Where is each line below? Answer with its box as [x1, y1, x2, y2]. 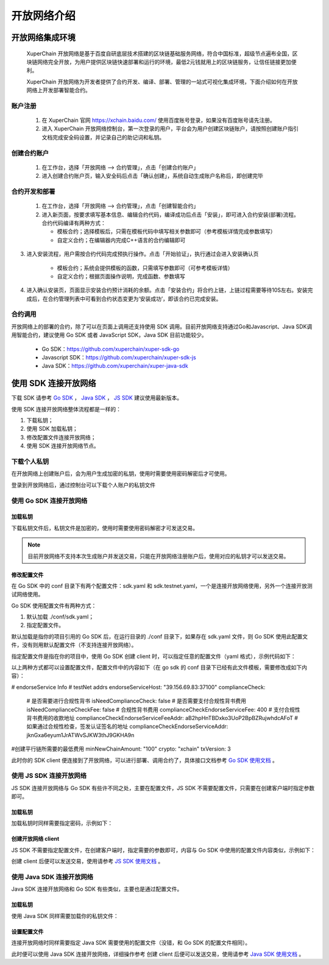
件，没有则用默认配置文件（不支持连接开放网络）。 [11, 642, 137, 649]
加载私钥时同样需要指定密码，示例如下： [11, 819, 113, 827]
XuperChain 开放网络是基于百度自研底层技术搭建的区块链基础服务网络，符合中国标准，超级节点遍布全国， [26, 49, 292, 57]
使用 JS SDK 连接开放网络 [11, 771, 87, 780]
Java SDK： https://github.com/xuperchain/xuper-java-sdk [41, 362, 188, 370]
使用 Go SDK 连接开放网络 [11, 497, 88, 505]
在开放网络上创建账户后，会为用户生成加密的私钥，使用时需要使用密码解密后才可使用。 [11, 470, 230, 478]
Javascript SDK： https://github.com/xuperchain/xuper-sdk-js [41, 353, 196, 361]
